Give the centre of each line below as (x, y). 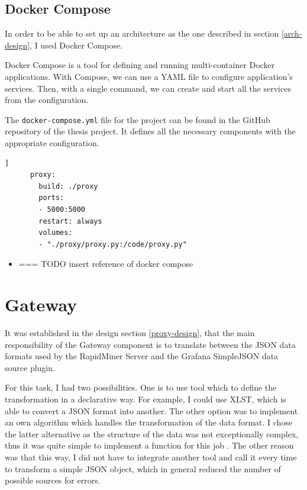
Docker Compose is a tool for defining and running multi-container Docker (140, 65)
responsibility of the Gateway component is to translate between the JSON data (150, 344)
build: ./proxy (68, 186)
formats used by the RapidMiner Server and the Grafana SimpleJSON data (142, 356)
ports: (51, 198)
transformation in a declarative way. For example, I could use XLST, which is (146, 399)
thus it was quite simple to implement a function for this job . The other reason (149, 445)
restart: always (70, 221)
